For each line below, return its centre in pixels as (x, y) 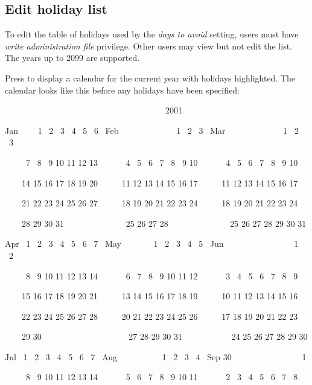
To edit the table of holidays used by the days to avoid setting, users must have (152, 34)
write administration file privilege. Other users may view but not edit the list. (148, 46)
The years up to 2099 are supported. (72, 58)
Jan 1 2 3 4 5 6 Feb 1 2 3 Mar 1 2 (152, 130)
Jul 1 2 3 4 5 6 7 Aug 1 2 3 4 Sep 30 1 (156, 356)
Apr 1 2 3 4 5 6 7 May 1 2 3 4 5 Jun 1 (152, 243)
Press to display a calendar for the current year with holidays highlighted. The (150, 78)
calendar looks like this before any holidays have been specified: (122, 90)
